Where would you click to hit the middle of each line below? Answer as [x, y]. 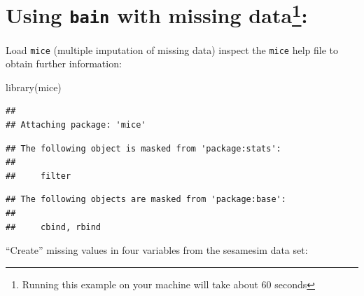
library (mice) [34, 87]
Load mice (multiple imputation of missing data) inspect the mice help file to [172, 49]
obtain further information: [64, 63]
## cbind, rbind [54, 227]
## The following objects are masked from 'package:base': [146, 200]
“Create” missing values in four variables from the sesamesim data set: [157, 250]
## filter [38, 176]
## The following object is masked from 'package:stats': [143, 148]
